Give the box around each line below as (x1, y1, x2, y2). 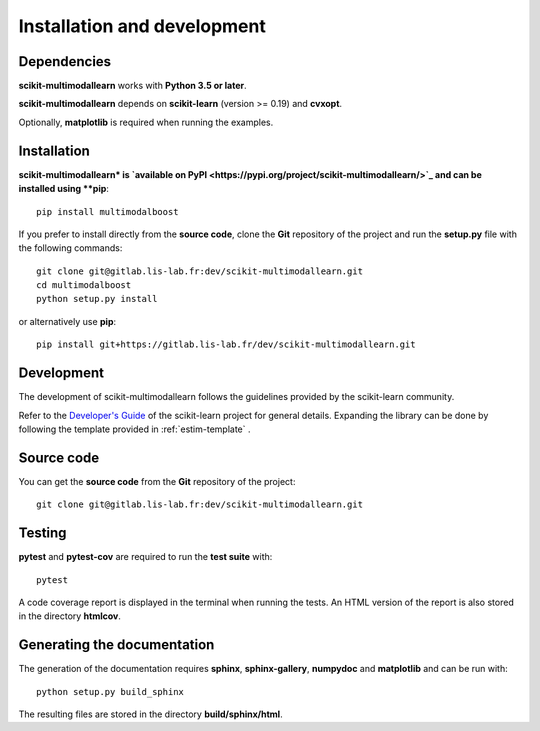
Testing (18, 525, 67, 542)
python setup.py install (36, 293, 158, 305)
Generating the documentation (18, 636, 215, 654)
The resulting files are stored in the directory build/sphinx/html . (18, 708, 284, 720)
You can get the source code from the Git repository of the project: (18, 475, 296, 487)
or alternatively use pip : (18, 315, 117, 327)
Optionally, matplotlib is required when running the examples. (18, 116, 274, 128)
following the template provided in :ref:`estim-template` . (18, 423, 251, 435)
